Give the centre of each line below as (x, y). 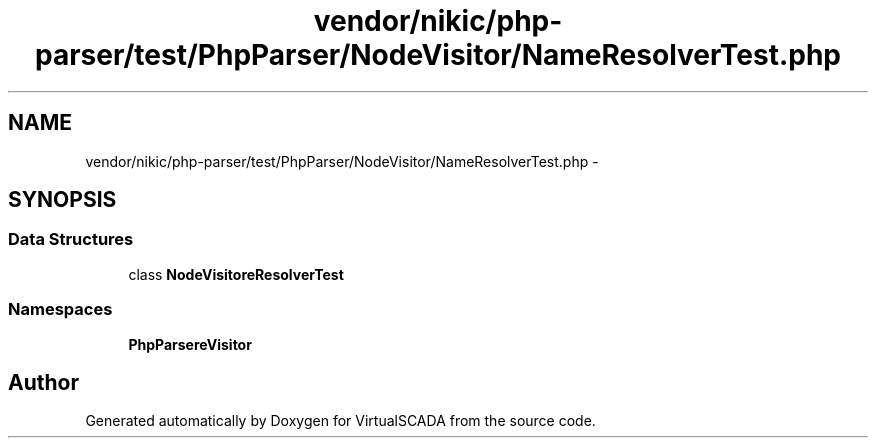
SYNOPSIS (62, 200)
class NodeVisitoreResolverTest (236, 274)
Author (43, 382)
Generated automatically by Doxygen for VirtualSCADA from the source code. (340, 421)
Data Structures (71, 239)
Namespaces (60, 309)
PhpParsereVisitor (190, 344)
